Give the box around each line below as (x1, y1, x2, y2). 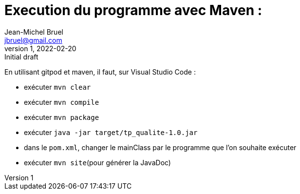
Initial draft (4, 52, 38, 61)
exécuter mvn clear (24, 82, 91, 91)
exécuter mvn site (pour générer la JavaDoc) (24, 158, 171, 167)
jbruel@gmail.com (4, 36, 62, 44)
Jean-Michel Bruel (4, 27, 63, 36)
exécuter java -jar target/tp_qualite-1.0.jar (24, 128, 198, 136)
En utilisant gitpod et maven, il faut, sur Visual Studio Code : (4, 67, 196, 76)
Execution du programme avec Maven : (4, 2, 262, 19)
